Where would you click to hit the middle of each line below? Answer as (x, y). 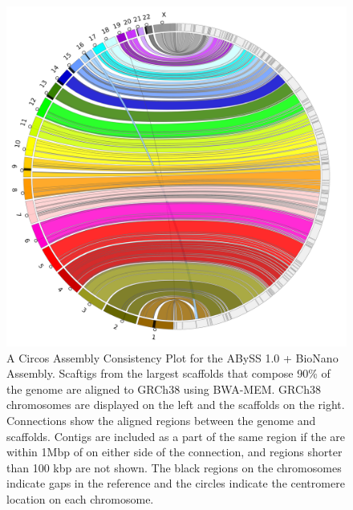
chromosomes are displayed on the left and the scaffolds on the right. (176, 405)
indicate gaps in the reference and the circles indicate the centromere (176, 483)
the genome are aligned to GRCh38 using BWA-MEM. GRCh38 (164, 389)
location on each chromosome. (80, 498)
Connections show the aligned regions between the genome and (161, 420)
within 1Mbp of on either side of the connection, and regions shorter (174, 452)
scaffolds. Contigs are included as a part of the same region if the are (176, 436)
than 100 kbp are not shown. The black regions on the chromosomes (174, 467)
